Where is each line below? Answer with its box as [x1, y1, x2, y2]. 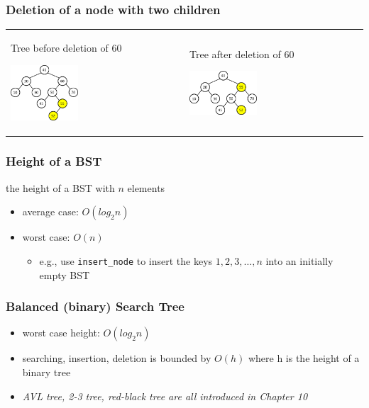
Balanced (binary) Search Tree [6, 297, 184, 315]
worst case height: [22, 325, 100, 340]
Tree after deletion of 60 [189, 46, 294, 61]
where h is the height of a [248, 351, 360, 365]
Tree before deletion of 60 [11, 40, 122, 55]
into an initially [265, 253, 334, 268]
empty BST [39, 267, 90, 282]
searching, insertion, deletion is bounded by [22, 351, 211, 365]
